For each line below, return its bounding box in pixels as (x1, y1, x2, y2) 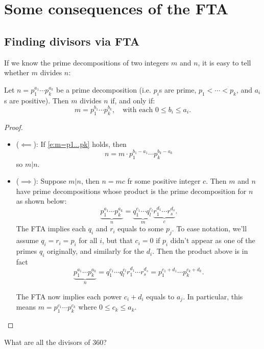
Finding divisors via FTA (4, 33, 140, 49)
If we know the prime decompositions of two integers (4, 57, 169, 68)
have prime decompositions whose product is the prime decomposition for (16, 185, 247, 196)
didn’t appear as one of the (170, 235, 255, 246)
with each (123, 106, 153, 114)
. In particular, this (183, 291, 243, 301)
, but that (102, 235, 133, 246)
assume (16, 235, 39, 246)
